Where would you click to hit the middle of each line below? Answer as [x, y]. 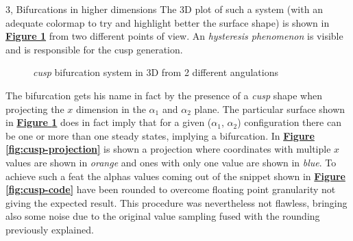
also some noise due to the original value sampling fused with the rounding [163, 216]
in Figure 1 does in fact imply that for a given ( [109, 122]
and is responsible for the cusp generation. [94, 49]
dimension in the [111, 109]
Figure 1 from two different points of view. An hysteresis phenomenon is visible [174, 36]
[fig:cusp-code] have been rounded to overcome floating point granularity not [171, 189]
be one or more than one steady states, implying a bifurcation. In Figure [160, 135]
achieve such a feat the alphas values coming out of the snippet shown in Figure [175, 176]
